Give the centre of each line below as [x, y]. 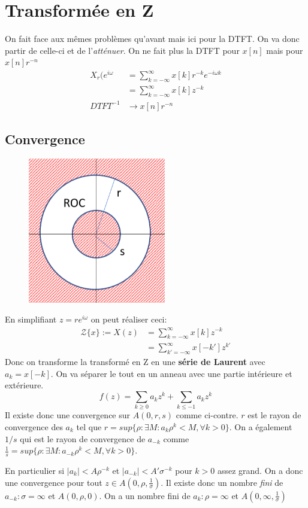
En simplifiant [31, 319]
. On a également [261, 426]
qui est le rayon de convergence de [83, 438]
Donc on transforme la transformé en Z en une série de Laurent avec [135, 362]
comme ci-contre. [207, 415]
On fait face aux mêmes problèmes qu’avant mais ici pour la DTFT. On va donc [152, 39]
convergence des [34, 426]
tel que [89, 426]
